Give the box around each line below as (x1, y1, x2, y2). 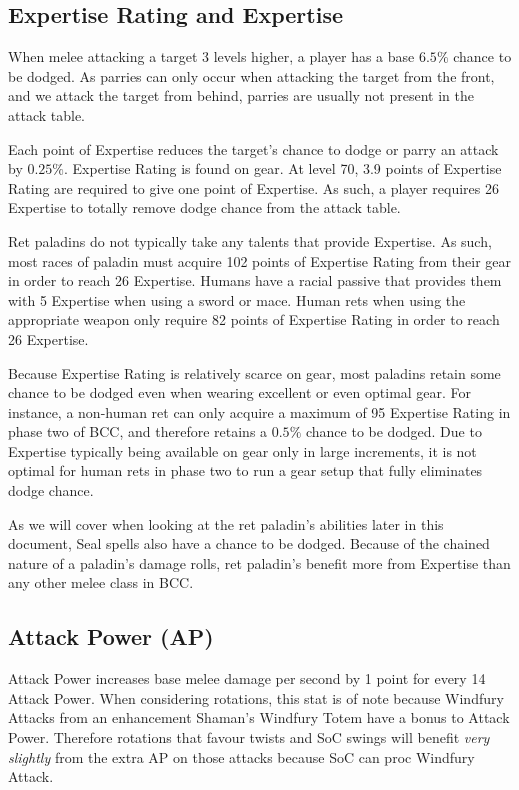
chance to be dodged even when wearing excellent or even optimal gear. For (8, 382, 472, 403)
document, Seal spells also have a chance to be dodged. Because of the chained (8, 533, 490, 554)
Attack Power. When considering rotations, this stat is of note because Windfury (8, 687, 504, 708)
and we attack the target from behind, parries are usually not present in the (8, 85, 474, 106)
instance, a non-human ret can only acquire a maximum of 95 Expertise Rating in (8, 401, 511, 422)
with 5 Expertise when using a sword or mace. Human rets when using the (8, 289, 466, 310)
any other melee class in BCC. (8, 572, 194, 593)
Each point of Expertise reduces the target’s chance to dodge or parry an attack (8, 138, 499, 159)
